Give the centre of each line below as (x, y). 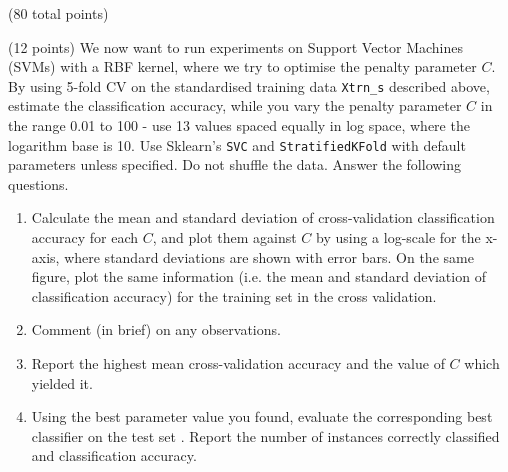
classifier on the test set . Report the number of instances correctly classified (265, 435)
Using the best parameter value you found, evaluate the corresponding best (262, 416)
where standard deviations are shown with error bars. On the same (269, 256)
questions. (38, 183)
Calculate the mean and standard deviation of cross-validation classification (263, 217)
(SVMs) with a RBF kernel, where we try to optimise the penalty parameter (242, 66)
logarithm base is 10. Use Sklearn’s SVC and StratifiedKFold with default (237, 144)
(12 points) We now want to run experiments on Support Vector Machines (236, 46)
